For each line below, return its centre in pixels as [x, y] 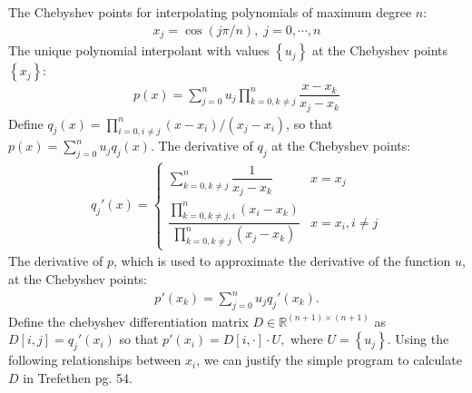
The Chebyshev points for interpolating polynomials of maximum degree [210, 12]
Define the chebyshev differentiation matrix [128, 321]
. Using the [418, 339]
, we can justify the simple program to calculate [329, 360]
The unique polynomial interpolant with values [139, 50]
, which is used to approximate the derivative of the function [282, 261]
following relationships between [95, 360]
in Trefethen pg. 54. [78, 377]
